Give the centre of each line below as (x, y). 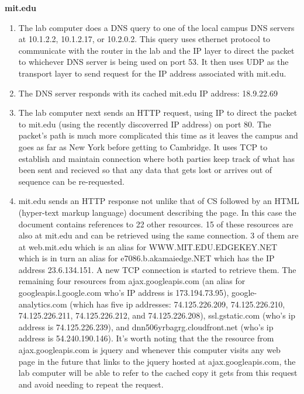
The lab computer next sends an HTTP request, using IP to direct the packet (158, 113)
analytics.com (43, 304)
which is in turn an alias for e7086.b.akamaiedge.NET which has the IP (146, 258)
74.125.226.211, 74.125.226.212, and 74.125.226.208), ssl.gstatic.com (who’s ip (157, 315)
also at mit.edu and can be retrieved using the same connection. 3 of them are (158, 235)
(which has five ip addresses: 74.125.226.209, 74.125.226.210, (177, 304)
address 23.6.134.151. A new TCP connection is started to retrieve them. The (157, 269)
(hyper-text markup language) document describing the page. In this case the (157, 212)
